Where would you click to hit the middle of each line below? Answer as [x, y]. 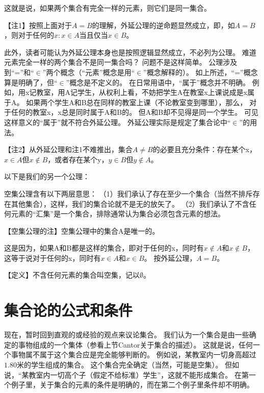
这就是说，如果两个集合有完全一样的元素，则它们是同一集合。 [108, 8]
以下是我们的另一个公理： [47, 176]
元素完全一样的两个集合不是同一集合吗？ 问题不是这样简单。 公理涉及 [121, 62]
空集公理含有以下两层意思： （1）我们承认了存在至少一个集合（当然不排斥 [128, 193]
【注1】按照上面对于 [38, 25]
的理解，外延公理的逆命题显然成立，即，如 [163, 25]
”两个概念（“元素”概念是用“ [89, 72]
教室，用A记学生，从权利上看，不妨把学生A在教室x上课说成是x [142, 92]
